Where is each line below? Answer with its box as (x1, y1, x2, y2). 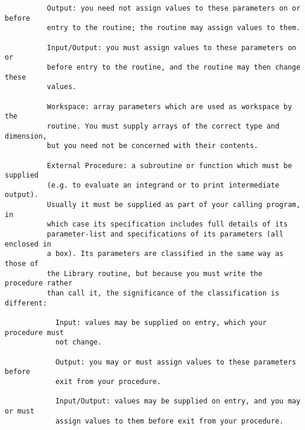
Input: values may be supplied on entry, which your (55, 319, 267, 327)
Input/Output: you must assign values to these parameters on (47, 43, 296, 52)
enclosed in (5, 239, 51, 248)
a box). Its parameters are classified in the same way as (47, 250, 284, 258)
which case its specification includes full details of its (47, 220, 288, 229)
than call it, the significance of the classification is (47, 289, 280, 298)
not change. (55, 338, 102, 347)
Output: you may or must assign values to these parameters (55, 357, 296, 366)
